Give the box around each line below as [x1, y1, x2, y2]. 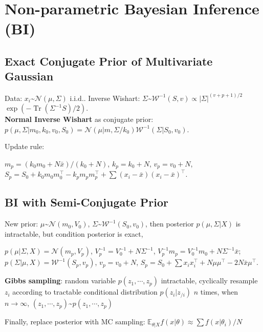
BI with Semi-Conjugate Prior [5, 194, 168, 210]
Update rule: [5, 141, 45, 152]
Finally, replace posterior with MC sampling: [5, 316, 145, 327]
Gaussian [5, 68, 54, 84]
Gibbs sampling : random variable [5, 275, 116, 286]
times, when [200, 286, 238, 297]
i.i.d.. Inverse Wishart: [70, 92, 140, 103]
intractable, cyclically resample [161, 275, 258, 286]
